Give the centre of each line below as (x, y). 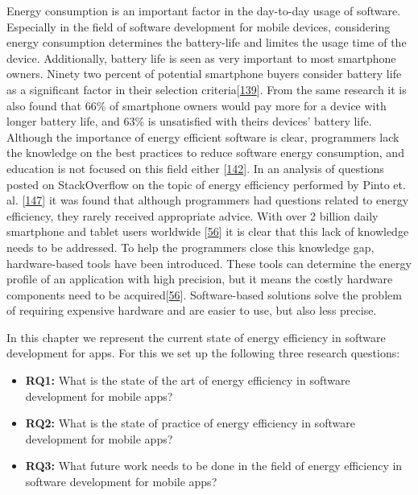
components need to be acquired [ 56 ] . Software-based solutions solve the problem (204, 294)
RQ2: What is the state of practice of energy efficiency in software (190, 423)
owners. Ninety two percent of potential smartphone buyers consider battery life (204, 74)
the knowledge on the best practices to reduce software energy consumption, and (205, 153)
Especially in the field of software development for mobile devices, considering (199, 26)
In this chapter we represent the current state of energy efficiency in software (196, 337)
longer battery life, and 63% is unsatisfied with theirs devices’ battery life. (189, 121)
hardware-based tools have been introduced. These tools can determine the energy (209, 263)
